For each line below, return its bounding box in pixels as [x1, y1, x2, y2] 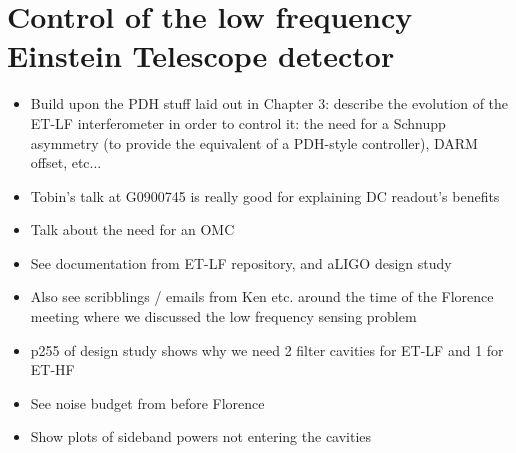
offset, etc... [30, 152, 102, 173]
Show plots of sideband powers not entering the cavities [30, 426, 372, 447]
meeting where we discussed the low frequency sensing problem [30, 306, 417, 327]
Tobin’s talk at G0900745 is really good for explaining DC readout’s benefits [30, 185, 500, 206]
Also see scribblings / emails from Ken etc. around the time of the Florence [30, 286, 494, 307]
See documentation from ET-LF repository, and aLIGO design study [30, 252, 452, 273]
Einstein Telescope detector [7, 35, 395, 76]
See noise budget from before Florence [30, 392, 265, 413]
